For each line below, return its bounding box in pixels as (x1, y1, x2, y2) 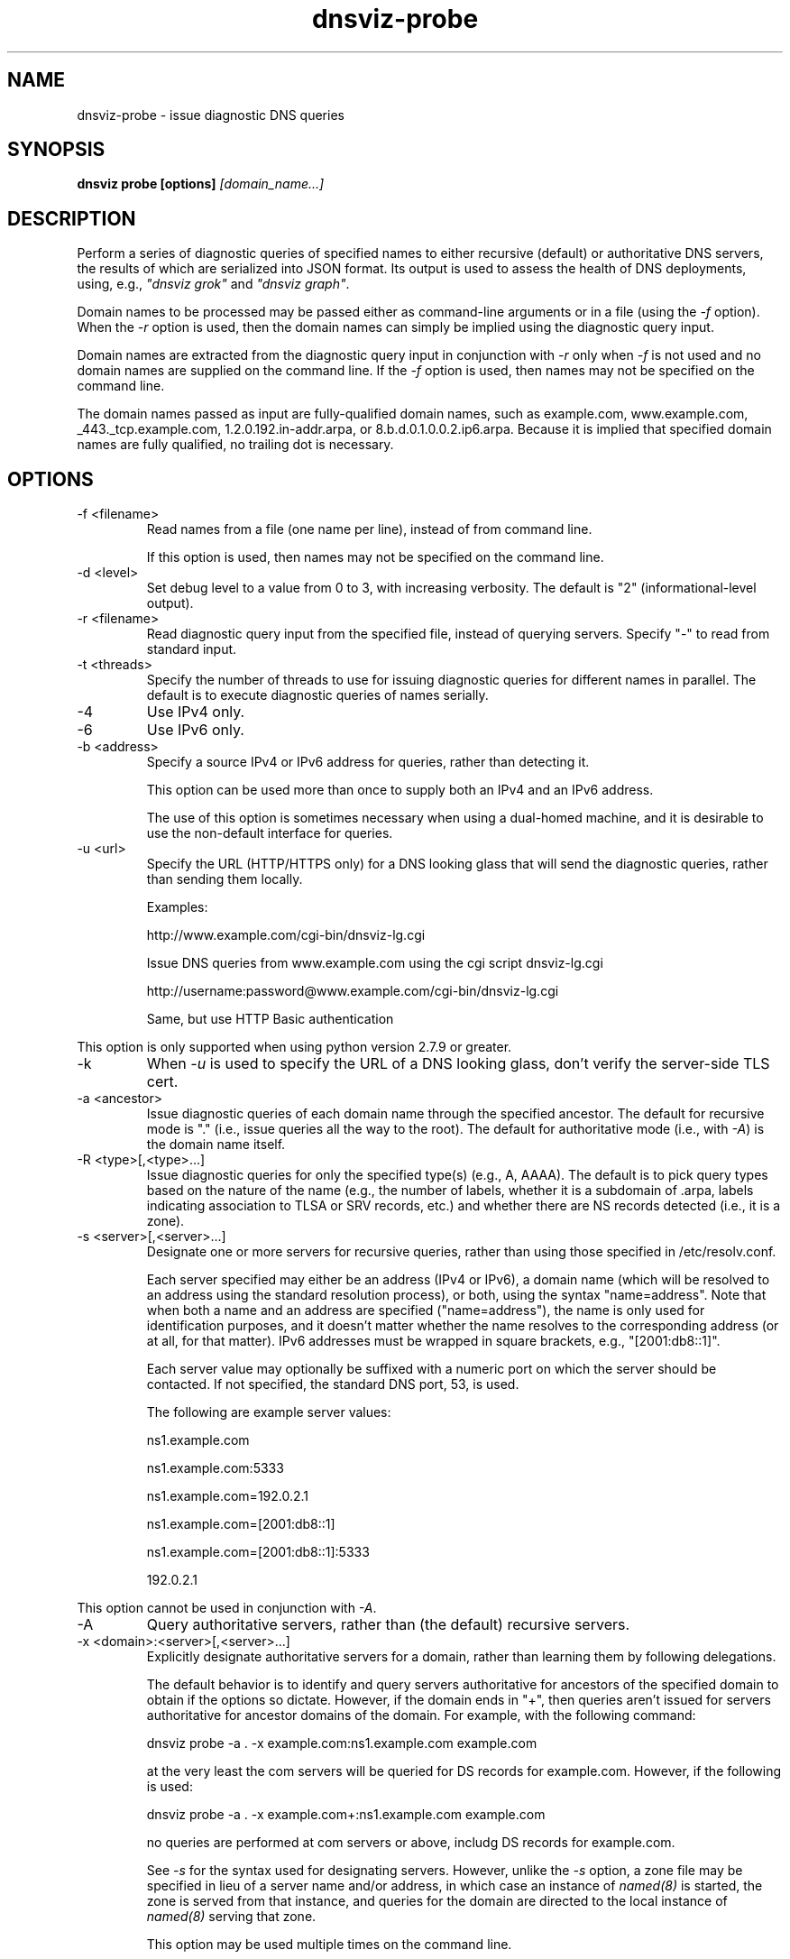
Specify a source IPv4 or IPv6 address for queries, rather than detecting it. (146, 754, 590, 770)
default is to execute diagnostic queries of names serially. (146, 687, 489, 704)
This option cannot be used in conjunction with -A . (77, 1600, 377, 1616)
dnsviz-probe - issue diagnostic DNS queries (77, 106, 344, 123)
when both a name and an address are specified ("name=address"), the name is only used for (146, 1302, 705, 1319)
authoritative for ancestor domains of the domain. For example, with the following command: (146, 1707, 696, 1724)
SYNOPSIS (7, 138, 106, 161)
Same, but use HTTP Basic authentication (146, 1011, 394, 1027)
